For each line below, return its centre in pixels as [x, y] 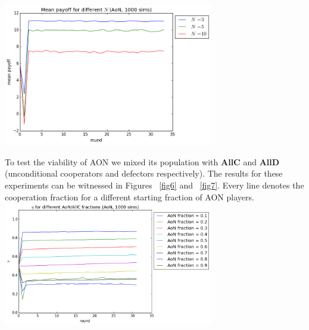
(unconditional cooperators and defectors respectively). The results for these [144, 173]
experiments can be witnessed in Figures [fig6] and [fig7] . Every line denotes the [154, 185]
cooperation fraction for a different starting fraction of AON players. [129, 197]
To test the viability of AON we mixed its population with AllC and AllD [142, 161]
